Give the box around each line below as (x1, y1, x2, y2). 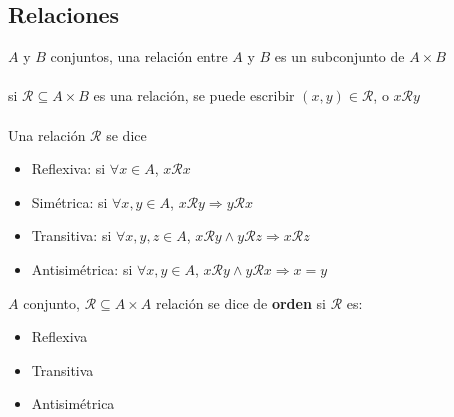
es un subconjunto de (274, 46, 405, 67)
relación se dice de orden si (155, 292, 326, 313)
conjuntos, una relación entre (50, 46, 228, 67)
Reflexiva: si (31, 158, 106, 179)
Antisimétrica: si (31, 258, 133, 279)
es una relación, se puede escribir (93, 85, 295, 106)
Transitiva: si (31, 225, 112, 246)
